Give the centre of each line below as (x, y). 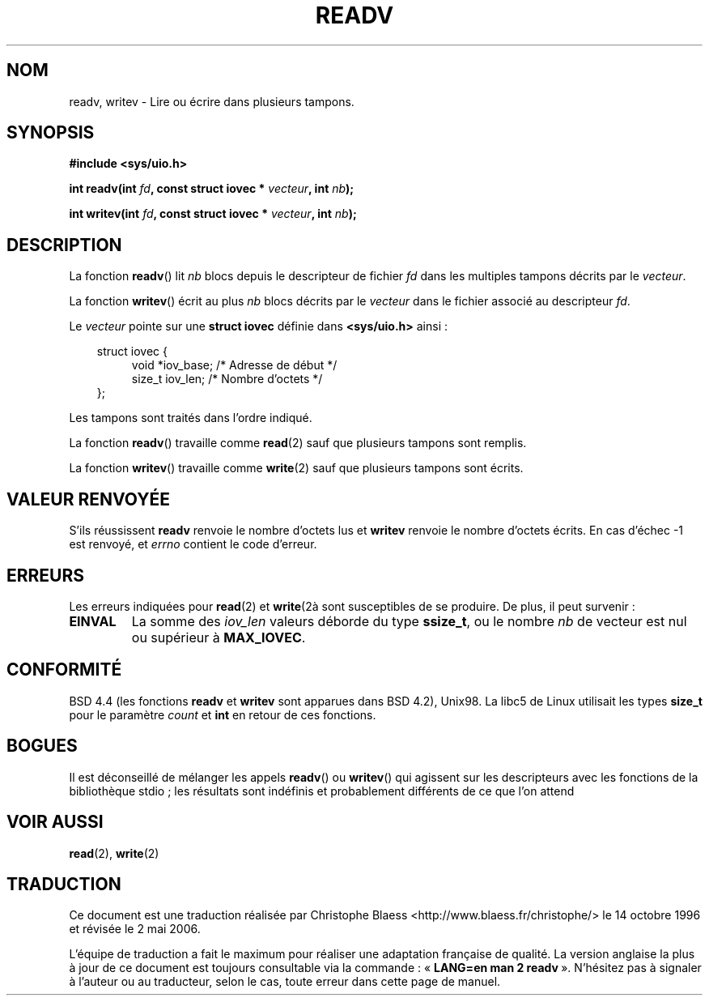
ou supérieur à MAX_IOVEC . (219, 637)
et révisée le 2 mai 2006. (135, 929)
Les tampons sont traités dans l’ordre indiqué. (191, 418)
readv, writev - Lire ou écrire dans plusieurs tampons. (212, 101)
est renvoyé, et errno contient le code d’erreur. (193, 544)
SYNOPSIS (51, 133)
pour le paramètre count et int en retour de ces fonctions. (223, 714)
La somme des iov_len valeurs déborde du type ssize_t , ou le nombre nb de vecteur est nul (409, 621)
